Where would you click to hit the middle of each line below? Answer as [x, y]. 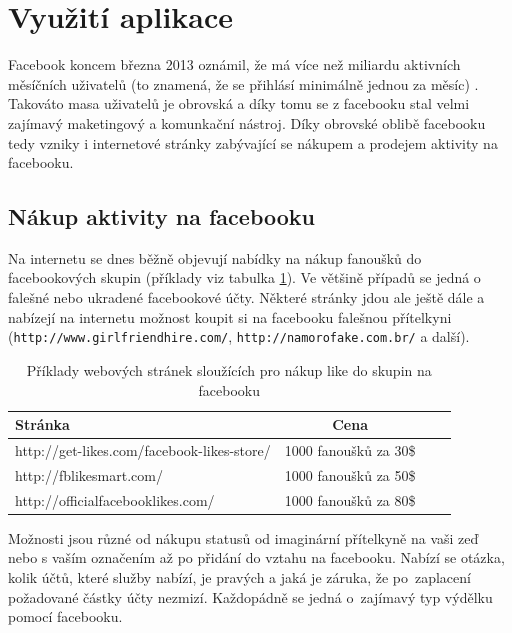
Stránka [42, 424]
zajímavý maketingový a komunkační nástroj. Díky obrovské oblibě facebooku [247, 122]
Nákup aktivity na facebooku [161, 216]
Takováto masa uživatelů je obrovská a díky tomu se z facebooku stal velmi [239, 103]
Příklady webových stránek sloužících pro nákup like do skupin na [229, 369]
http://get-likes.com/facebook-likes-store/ [143, 449]
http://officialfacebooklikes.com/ [115, 499]
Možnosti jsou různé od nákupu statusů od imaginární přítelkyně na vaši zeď [243, 537]
